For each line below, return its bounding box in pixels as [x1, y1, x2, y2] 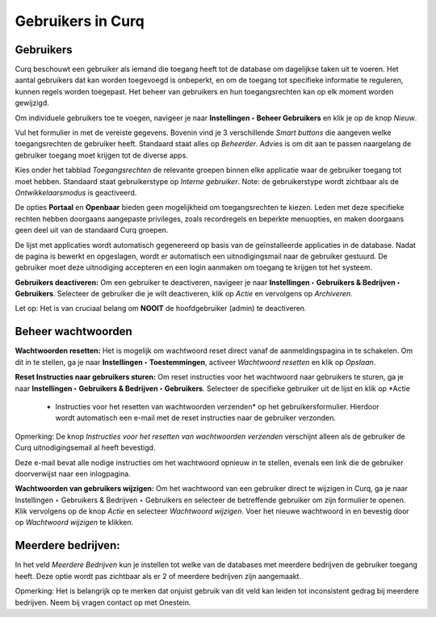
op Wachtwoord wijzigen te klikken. [15, 518, 133, 527]
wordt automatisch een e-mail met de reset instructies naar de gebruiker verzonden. [55, 413, 337, 423]
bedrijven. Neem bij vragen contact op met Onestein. [15, 598, 191, 607]
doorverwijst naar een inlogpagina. [15, 468, 131, 478]
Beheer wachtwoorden [15, 325, 132, 338]
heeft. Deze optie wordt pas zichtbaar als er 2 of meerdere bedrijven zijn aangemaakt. [15, 571, 302, 581]
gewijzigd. [15, 98, 50, 108]
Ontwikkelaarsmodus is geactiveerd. [15, 187, 137, 197]
